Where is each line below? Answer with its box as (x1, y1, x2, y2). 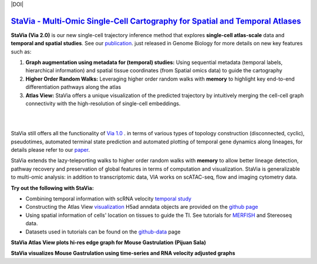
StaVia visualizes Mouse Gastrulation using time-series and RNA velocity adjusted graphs (11, 250, 235, 257)
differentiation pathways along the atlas (25, 83, 122, 91)
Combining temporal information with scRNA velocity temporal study (25, 195, 192, 202)
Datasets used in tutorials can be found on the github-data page (25, 228, 181, 235)
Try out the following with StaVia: (11, 184, 94, 191)
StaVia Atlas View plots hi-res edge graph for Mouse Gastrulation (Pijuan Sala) (11, 239, 207, 246)
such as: (11, 48, 32, 55)
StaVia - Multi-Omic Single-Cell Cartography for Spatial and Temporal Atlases (11, 16, 302, 26)
